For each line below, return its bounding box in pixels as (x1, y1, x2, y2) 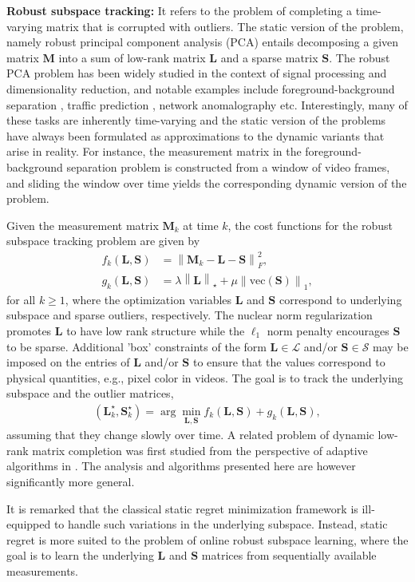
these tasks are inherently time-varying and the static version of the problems (6, 112, 386, 129)
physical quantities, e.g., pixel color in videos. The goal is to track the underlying (6, 369, 404, 386)
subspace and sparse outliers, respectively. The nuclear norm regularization (6, 307, 373, 323)
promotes (6, 322, 52, 339)
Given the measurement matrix (6, 216, 159, 233)
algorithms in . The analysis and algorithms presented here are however (6, 457, 356, 474)
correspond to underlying (279, 291, 402, 307)
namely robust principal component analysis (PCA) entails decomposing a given (6, 34, 399, 50)
